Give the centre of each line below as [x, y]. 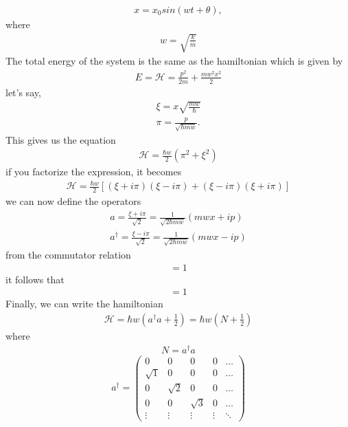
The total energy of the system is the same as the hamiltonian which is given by [174, 61]
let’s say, [23, 92]
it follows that [35, 279]
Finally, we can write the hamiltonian [84, 304]
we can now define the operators [73, 201]
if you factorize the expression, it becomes [94, 172]
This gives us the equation [61, 139]
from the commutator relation [68, 255]
